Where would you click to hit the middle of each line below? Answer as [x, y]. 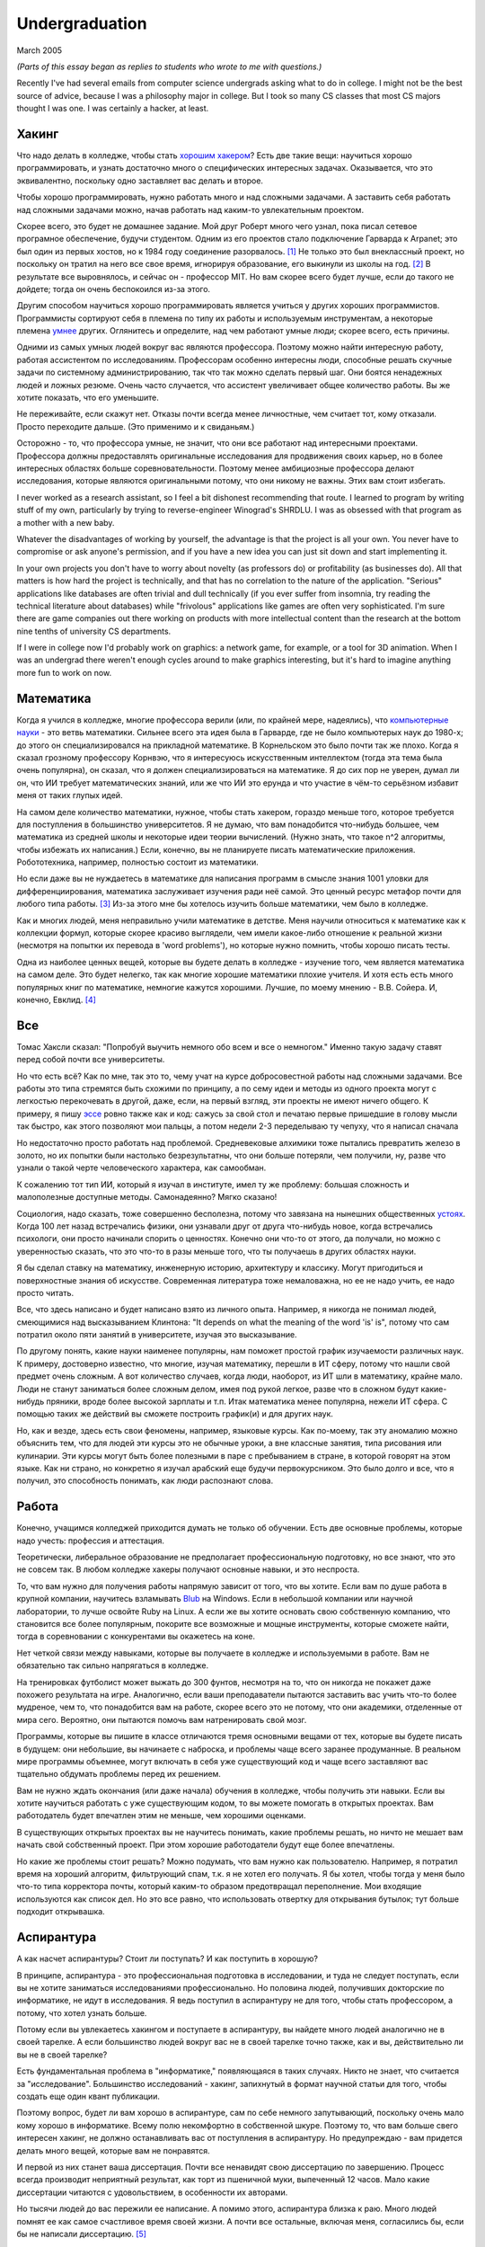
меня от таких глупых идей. [70, 795]
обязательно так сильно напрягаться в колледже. [113, 1665]
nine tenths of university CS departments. [94, 631]
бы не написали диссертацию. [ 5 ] [82, 2234]
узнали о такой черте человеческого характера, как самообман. [141, 1168]
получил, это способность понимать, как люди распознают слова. [145, 1481]
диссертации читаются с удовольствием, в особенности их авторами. [152, 2192]
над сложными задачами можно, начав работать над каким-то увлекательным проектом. [190, 209]
